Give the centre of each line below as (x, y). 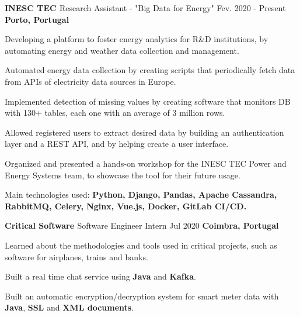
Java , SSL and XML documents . (69, 307)
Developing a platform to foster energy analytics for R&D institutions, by (137, 39)
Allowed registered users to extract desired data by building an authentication (144, 132)
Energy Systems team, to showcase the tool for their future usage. (123, 175)
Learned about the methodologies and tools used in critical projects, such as (141, 245)
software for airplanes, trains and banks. (76, 256)
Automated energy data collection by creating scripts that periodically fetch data (150, 70)
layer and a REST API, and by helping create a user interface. (117, 144)
